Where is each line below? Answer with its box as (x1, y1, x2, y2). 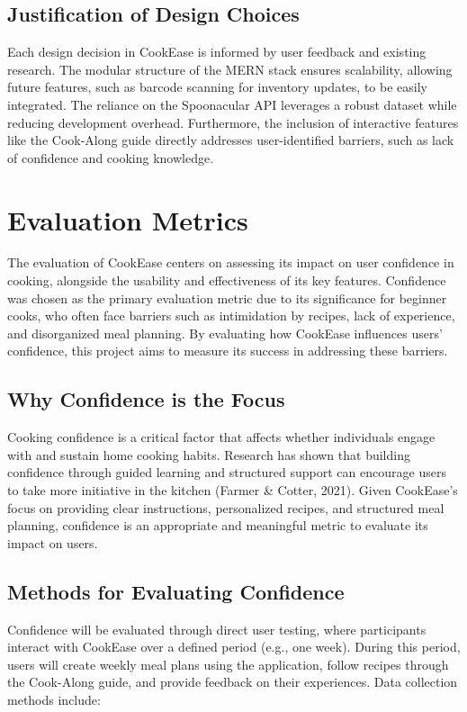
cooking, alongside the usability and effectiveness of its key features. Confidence (7, 271, 446, 290)
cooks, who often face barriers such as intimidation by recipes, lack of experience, (7, 306, 455, 325)
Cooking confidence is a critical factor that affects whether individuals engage (7, 428, 436, 446)
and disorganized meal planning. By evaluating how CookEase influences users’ (7, 323, 443, 342)
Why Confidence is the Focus (7, 385, 285, 413)
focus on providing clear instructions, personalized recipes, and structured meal (7, 498, 445, 517)
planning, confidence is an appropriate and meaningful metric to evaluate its (7, 516, 428, 535)
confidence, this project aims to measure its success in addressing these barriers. (7, 341, 448, 360)
